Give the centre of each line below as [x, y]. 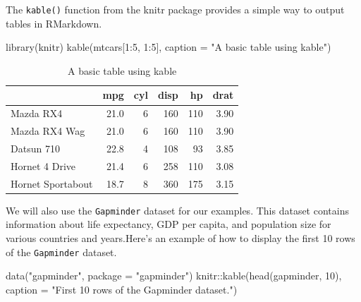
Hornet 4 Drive [43, 165]
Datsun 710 [35, 148]
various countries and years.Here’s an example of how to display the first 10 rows [180, 238]
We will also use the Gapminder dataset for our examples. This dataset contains [177, 210]
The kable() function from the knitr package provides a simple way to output [175, 9]
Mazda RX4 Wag [48, 131]
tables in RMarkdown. [54, 23]
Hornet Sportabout [52, 183]
